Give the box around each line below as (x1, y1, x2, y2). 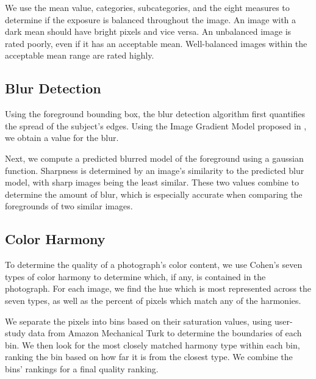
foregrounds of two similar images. (5, 200, 133, 212)
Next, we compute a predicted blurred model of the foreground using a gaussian (5, 151, 304, 164)
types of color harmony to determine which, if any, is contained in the (5, 270, 266, 283)
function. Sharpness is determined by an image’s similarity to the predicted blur (5, 164, 304, 176)
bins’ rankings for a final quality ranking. (5, 362, 159, 375)
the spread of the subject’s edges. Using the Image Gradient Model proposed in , (5, 119, 307, 132)
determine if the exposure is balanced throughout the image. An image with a (5, 13, 296, 26)
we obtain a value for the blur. (5, 131, 119, 144)
